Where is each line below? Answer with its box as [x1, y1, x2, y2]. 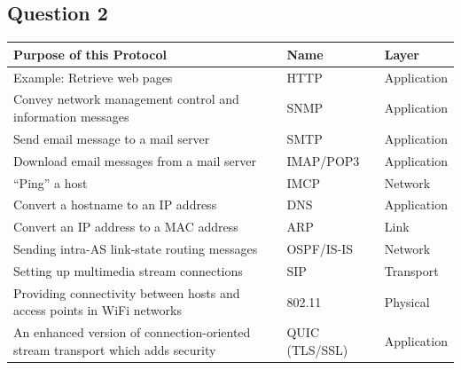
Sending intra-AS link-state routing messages [13, 240, 258, 258]
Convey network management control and [13, 90, 239, 108]
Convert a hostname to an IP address [13, 195, 217, 214]
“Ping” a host [13, 173, 88, 192]
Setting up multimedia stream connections [13, 261, 243, 279]
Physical [384, 292, 430, 311]
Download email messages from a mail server [13, 151, 256, 169]
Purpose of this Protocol [13, 44, 167, 63]
